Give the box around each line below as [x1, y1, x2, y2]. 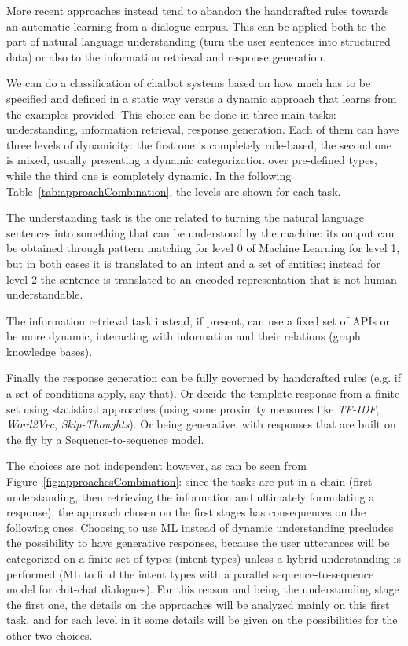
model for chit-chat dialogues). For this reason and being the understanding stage [6, 581, 399, 597]
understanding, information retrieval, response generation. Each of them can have [6, 121, 399, 138]
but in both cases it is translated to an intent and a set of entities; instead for [6, 255, 380, 271]
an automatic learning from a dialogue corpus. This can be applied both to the [6, 17, 386, 34]
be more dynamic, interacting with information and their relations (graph [6, 328, 361, 344]
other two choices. [6, 626, 93, 643]
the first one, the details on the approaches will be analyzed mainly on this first [6, 596, 390, 612]
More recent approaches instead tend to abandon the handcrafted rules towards [6, 2, 389, 18]
